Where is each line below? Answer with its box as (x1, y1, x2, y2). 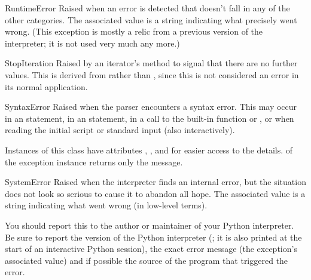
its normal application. (5, 80, 88, 93)
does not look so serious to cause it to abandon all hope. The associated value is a (5, 187, 306, 199)
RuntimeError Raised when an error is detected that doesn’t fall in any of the (5, 2, 290, 14)
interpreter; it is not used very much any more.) (5, 36, 180, 49)
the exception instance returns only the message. (5, 155, 183, 168)
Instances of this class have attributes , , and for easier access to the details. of (5, 143, 293, 156)
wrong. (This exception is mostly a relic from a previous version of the (5, 25, 263, 38)
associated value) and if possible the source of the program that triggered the (5, 254, 288, 266)
